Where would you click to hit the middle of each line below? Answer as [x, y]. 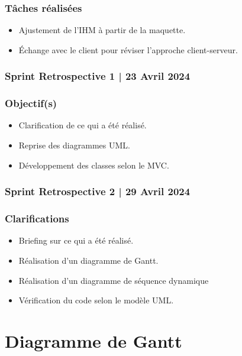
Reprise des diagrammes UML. [74, 145]
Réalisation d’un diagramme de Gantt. [88, 260]
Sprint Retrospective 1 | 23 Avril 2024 [98, 76]
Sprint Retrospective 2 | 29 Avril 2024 [98, 191]
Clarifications [37, 219]
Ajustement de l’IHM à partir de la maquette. [102, 30]
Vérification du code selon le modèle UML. [96, 300]
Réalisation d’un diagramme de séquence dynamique [114, 280]
